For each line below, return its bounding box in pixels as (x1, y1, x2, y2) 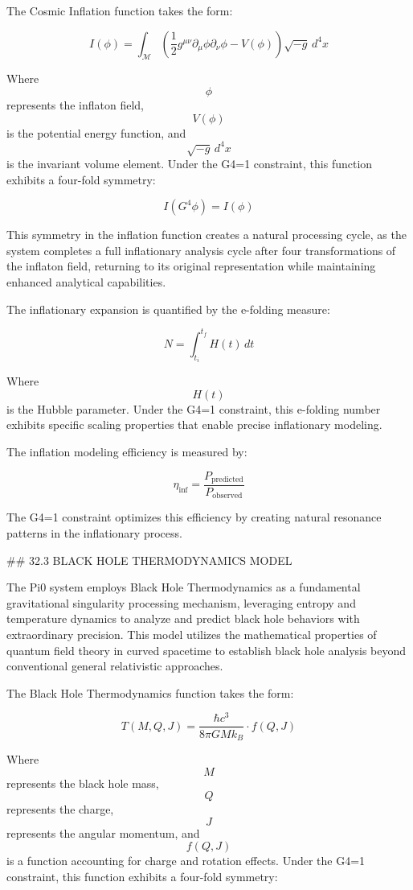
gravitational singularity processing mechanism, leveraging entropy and (6, 594, 356, 611)
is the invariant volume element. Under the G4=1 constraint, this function (6, 155, 373, 172)
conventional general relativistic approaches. (6, 657, 223, 674)
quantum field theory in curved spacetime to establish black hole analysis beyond (6, 641, 407, 658)
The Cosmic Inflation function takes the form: (6, 2, 233, 19)
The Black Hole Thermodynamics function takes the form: (6, 684, 294, 701)
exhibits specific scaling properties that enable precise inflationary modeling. (6, 416, 382, 433)
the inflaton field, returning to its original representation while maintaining (6, 258, 376, 274)
